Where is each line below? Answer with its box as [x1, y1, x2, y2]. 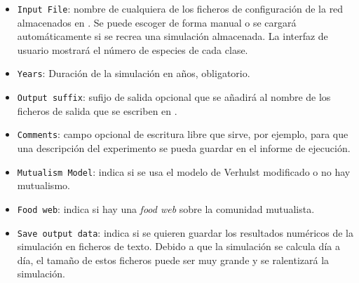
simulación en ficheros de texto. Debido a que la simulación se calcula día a [17, 239, 340, 254]
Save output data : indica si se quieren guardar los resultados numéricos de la [17, 225, 353, 240]
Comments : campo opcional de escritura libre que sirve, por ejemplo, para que [17, 127, 348, 141]
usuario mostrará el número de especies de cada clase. [17, 42, 248, 57]
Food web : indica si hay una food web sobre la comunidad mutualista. [17, 201, 315, 216]
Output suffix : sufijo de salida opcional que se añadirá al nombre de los [17, 90, 331, 104]
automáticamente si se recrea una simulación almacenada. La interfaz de [17, 29, 328, 43]
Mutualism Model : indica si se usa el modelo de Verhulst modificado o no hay [17, 164, 351, 179]
